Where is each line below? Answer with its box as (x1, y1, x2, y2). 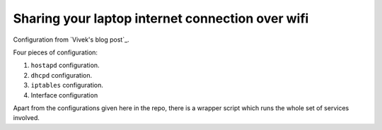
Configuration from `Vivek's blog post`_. (13, 35, 130, 44)
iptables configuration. (30, 81, 104, 90)
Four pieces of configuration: (13, 48, 98, 57)
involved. (13, 114, 40, 122)
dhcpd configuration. (30, 71, 92, 79)
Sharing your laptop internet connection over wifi (13, 11, 309, 26)
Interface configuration (30, 90, 98, 99)
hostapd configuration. (30, 61, 100, 70)
